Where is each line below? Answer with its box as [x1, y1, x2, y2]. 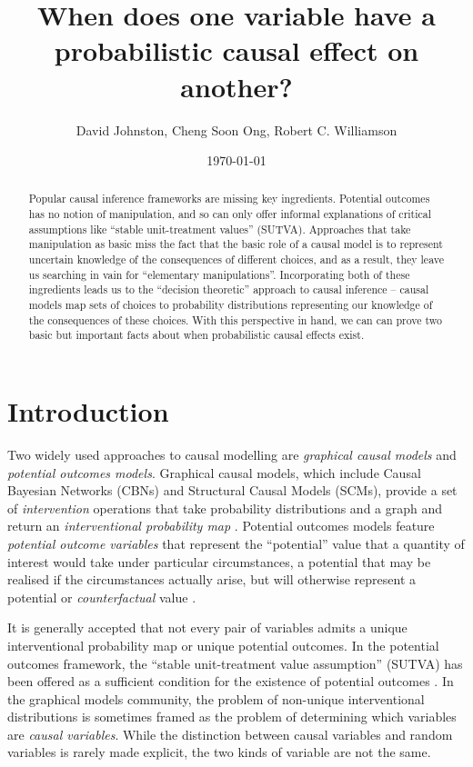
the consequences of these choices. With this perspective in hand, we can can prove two [28, 312, 443, 327]
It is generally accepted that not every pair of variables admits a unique [7, 618, 408, 637]
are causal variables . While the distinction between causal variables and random [7, 724, 453, 743]
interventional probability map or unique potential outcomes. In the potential [7, 635, 439, 654]
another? [180, 67, 293, 105]
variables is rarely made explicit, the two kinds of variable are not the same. [7, 742, 431, 762]
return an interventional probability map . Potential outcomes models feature [7, 516, 435, 535]
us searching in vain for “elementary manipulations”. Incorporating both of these [28, 266, 410, 282]
